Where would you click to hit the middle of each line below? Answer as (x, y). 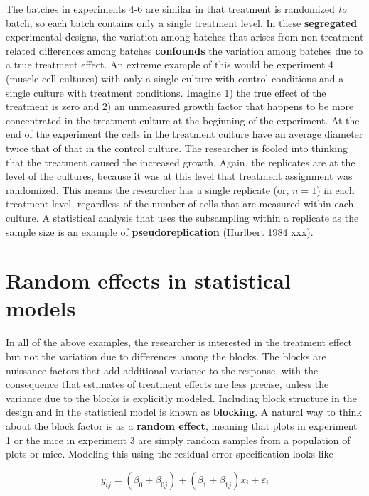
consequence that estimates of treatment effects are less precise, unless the (167, 384)
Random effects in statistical (148, 280)
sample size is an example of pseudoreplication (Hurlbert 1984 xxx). (160, 231)
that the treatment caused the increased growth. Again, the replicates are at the (181, 162)
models (41, 308)
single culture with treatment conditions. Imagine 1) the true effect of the (166, 92)
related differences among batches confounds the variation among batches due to (184, 50)
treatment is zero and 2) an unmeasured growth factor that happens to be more (180, 106)
